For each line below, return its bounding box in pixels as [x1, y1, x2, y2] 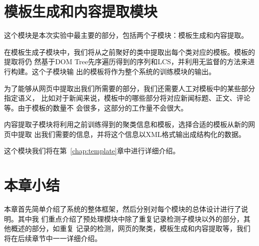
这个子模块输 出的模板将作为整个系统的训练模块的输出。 [31, 66, 216, 76]
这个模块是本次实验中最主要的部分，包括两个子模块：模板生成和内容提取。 [4, 30, 248, 40]
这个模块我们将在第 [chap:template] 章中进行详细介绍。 [4, 145, 180, 156]
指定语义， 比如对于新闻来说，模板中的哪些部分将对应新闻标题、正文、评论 [4, 93, 251, 103]
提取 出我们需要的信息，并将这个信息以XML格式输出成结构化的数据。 [17, 128, 246, 139]
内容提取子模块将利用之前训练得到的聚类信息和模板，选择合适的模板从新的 [4, 119, 248, 129]
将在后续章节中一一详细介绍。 [4, 233, 102, 243]
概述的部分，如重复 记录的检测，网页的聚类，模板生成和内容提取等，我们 [10, 223, 251, 234]
